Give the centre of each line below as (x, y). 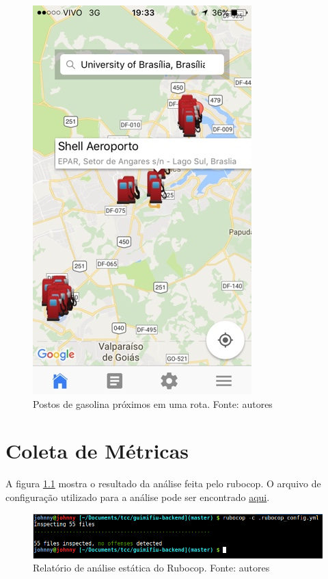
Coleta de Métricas (97, 451)
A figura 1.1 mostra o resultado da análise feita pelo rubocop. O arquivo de (163, 484)
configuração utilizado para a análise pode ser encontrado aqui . (138, 497)
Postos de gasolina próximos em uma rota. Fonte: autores (153, 403)
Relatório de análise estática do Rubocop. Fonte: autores (151, 568)
